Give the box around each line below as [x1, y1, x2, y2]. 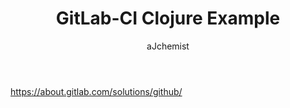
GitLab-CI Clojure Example [55, 7, 281, 30]
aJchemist [146, 40, 190, 52]
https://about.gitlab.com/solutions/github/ [10, 85, 183, 97]
